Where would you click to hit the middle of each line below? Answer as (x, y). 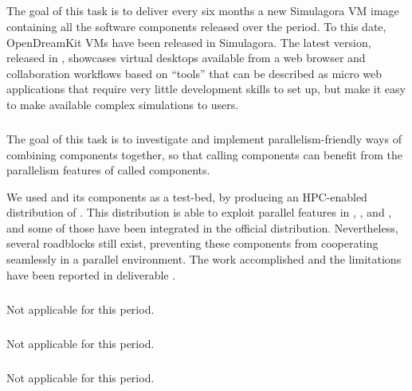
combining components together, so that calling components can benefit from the (204, 154)
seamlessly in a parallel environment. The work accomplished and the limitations (204, 259)
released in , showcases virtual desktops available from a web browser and (186, 58)
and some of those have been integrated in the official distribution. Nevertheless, (202, 227)
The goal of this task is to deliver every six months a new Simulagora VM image (203, 11)
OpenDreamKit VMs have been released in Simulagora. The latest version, (189, 42)
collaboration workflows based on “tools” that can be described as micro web (194, 73)
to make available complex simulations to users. (123, 104)
